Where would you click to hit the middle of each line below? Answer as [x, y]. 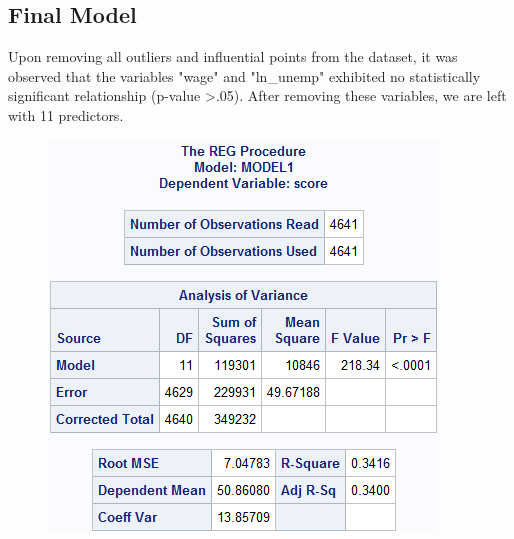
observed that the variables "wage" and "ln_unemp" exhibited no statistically [244, 75]
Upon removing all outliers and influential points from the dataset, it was [233, 56]
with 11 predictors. [66, 114]
